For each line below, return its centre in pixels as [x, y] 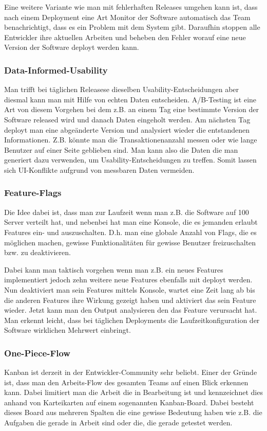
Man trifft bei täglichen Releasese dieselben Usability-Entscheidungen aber [122, 89]
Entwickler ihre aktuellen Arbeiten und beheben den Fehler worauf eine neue [125, 37]
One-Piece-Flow [37, 353]
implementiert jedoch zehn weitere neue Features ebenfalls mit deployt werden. [128, 280]
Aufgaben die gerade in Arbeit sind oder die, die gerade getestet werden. [118, 423]
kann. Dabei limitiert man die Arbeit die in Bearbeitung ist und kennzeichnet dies [133, 392]
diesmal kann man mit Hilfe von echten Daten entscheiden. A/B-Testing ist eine [130, 99]
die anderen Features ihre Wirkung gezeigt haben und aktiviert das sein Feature [130, 300]
